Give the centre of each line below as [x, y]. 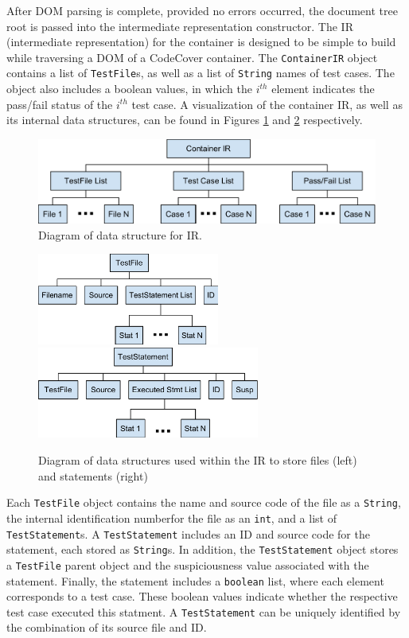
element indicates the [323, 89]
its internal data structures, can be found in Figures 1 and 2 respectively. [185, 120]
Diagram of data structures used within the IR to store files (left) [198, 460]
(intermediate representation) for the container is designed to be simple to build [201, 42]
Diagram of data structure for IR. [120, 234]
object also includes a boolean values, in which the [130, 89]
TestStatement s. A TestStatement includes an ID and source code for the [188, 533]
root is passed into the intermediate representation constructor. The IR [180, 26]
